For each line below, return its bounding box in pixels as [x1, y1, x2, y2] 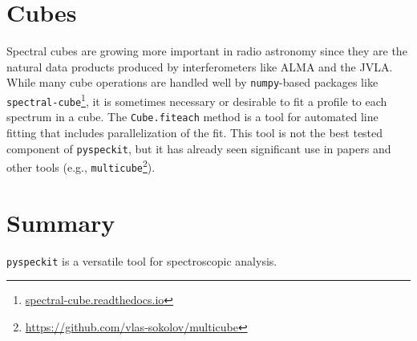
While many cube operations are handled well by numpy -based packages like [6, 74, 379, 91]
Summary [6, 205, 115, 238]
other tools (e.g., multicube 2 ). [6, 156, 156, 175]
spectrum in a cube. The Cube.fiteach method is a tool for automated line [6, 108, 379, 125]
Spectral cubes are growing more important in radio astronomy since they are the [6, 43, 407, 59]
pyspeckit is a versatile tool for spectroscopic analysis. [6, 252, 277, 269]
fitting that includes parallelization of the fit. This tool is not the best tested [6, 124, 383, 140]
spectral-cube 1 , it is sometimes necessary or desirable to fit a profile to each [6, 90, 387, 109]
